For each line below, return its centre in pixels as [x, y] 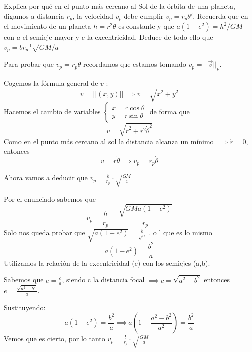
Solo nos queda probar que [45, 232]
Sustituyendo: [25, 307]
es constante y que [146, 26]
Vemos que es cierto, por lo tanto [55, 338]
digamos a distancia [34, 16]
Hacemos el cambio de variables [52, 111]
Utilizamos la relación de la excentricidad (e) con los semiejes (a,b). [107, 263]
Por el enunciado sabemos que [50, 198]
